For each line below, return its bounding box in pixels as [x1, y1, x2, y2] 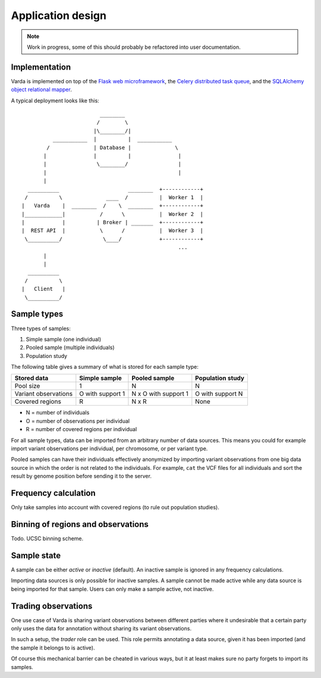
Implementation [11, 62, 71, 72]
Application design [11, 9, 107, 22]
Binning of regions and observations [11, 519, 149, 529]
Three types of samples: [11, 325, 71, 332]
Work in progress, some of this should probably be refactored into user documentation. [27, 43, 241, 51]
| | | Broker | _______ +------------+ [21, 219, 203, 226]
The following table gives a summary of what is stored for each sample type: [11, 363, 199, 371]
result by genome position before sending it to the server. [11, 473, 152, 480]
